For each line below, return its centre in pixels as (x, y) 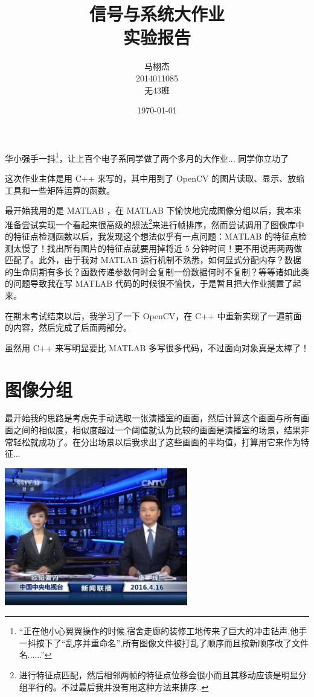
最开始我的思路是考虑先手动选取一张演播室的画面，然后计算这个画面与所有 (153, 418)
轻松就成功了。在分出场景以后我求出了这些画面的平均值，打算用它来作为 (157, 441)
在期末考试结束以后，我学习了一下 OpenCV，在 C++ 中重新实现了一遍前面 (153, 315)
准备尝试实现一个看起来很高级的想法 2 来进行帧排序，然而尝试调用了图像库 (150, 223)
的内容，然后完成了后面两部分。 (68, 327)
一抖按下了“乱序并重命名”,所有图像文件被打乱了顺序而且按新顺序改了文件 (164, 642)
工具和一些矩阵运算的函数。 (60, 190)
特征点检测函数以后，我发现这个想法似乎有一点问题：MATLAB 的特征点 (156, 236)
